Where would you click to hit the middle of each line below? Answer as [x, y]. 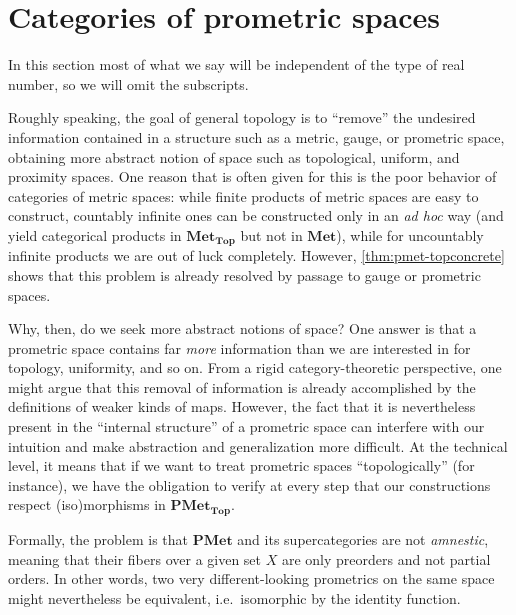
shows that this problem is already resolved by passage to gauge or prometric [244, 274]
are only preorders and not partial [386, 558]
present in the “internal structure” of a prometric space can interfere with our [246, 426]
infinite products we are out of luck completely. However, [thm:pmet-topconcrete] [256, 255]
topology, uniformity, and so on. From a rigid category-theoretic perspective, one [255, 367]
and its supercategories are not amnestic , [363, 539]
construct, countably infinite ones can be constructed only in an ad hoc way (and [256, 215]
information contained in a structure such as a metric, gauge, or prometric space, [256, 136]
